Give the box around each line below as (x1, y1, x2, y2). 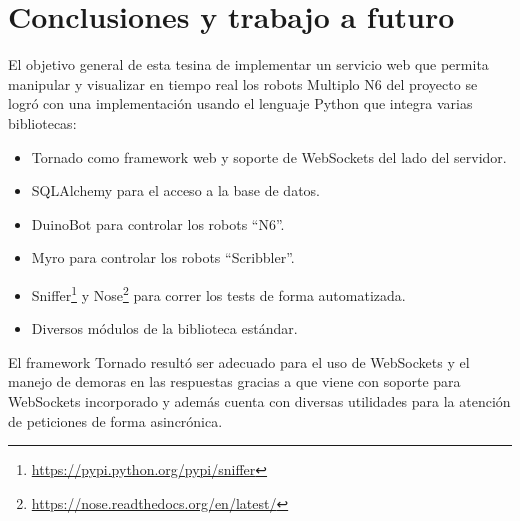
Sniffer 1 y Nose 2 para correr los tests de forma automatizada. (31, 281, 406, 305)
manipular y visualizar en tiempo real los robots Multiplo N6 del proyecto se (8, 73, 478, 94)
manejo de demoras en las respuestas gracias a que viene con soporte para (8, 371, 461, 392)
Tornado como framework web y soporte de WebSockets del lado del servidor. (31, 146, 507, 167)
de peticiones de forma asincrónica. (8, 410, 223, 431)
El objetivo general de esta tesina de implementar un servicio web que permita (8, 54, 489, 75)
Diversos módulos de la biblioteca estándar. (31, 318, 298, 339)
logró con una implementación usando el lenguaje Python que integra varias (8, 93, 473, 114)
